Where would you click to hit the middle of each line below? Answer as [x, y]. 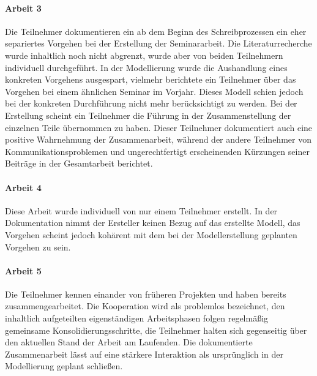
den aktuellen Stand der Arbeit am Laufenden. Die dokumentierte [129, 342]
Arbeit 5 [23, 270]
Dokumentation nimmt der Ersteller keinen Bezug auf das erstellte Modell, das [153, 223]
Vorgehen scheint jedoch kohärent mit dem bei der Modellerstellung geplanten [151, 234]
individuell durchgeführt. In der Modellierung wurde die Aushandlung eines [146, 67]
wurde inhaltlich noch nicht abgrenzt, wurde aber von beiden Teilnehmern [144, 55]
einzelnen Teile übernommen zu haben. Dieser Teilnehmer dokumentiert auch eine [159, 127]
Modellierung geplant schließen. [64, 366]
